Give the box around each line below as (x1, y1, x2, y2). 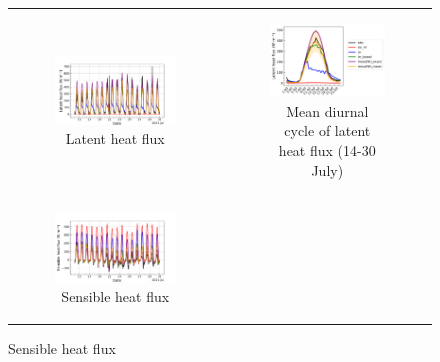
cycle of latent (284, 120, 371, 141)
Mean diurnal (286, 100, 369, 121)
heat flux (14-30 (278, 140, 376, 161)
